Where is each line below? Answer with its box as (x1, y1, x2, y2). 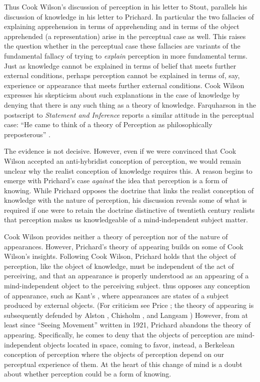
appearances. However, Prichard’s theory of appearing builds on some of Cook (4, 241, 243, 251)
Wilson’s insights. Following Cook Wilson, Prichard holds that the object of (4, 251, 236, 261)
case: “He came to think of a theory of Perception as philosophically (4, 119, 212, 130)
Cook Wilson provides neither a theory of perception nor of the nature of (4, 231, 228, 242)
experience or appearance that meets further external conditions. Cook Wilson (4, 80, 244, 90)
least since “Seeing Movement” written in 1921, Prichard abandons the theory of (4, 319, 250, 330)
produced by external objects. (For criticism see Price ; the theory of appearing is (4, 300, 254, 310)
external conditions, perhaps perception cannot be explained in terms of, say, (4, 70, 240, 81)
